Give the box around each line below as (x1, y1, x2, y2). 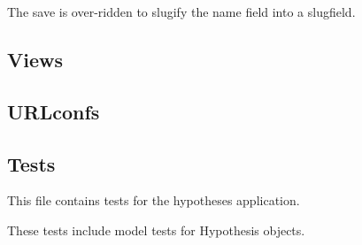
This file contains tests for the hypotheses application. (7, 191, 300, 210)
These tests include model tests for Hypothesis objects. (7, 220, 305, 239)
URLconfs (7, 97, 100, 125)
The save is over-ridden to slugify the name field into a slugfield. (7, 3, 356, 20)
